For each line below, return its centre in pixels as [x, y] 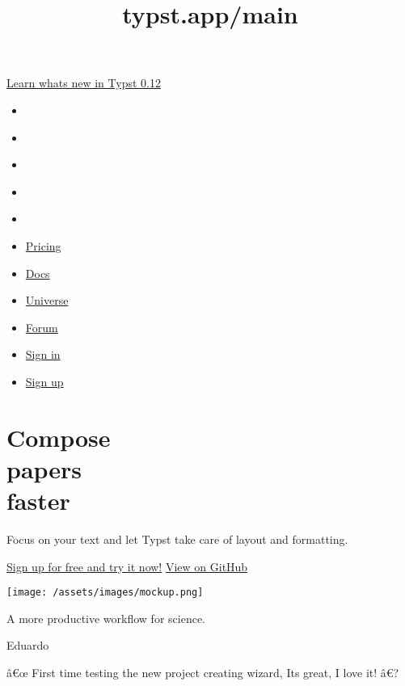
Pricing [43, 245]
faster [38, 501]
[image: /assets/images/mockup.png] [105, 593]
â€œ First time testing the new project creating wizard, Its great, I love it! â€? [203, 673]
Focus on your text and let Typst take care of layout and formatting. [177, 539]
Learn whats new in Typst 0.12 [84, 83]
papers [44, 468]
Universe [47, 300]
